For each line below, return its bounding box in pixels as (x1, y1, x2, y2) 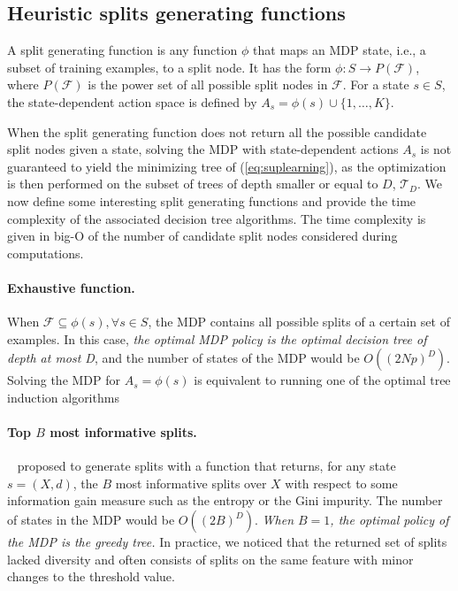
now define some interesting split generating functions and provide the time (7, 191, 416, 210)
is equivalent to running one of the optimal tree (194, 371, 451, 389)
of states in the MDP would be (7, 510, 175, 529)
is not (420, 140, 452, 158)
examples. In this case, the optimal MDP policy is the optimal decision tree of (7, 329, 427, 348)
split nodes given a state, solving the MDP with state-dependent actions (7, 140, 399, 158)
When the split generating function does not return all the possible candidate (7, 122, 427, 141)
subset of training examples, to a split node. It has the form (7, 58, 332, 76)
